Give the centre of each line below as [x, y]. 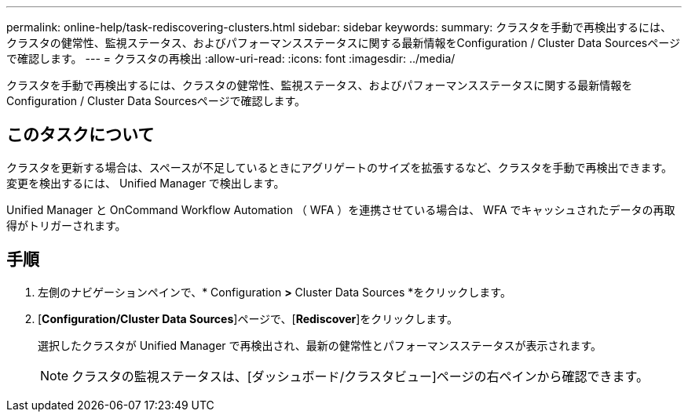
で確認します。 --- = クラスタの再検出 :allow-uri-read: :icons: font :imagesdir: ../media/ [231, 58]
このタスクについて [81, 135]
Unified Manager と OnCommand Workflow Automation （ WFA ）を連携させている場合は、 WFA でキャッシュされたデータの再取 [341, 209]
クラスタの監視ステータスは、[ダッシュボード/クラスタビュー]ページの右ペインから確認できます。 [360, 376]
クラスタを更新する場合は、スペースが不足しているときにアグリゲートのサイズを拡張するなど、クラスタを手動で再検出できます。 [340, 167]
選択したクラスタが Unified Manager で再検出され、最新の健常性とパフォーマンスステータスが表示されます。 [320, 345]
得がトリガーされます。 [66, 225]
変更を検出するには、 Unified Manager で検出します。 [146, 183]
